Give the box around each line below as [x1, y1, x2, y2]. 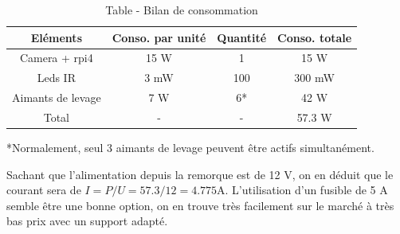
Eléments [30, 29, 82, 45]
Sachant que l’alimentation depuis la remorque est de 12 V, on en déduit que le [6, 166, 394, 182]
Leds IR [37, 69, 76, 86]
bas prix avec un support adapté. [6, 213, 168, 229]
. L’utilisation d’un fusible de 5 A [225, 181, 388, 198]
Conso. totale [277, 29, 352, 45]
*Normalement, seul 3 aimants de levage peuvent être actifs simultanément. [6, 139, 375, 156]
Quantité [217, 29, 267, 45]
